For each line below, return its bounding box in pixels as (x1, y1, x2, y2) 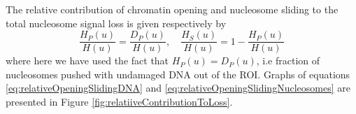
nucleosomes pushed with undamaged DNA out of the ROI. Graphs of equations (6, 66, 350, 81)
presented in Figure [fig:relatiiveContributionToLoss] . (6, 94, 233, 109)
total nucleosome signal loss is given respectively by (6, 15, 227, 30)
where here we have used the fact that (6, 53, 169, 68)
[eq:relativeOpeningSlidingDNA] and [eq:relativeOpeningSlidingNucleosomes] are (6, 80, 350, 95)
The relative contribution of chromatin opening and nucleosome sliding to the (6, 2, 339, 16)
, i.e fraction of (256, 53, 320, 68)
